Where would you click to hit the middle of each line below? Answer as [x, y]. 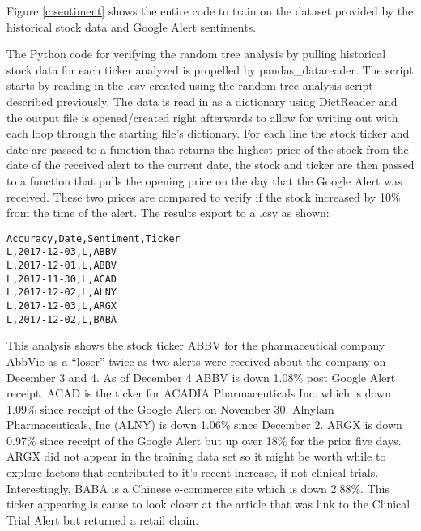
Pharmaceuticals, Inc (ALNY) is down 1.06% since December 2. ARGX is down [204, 425]
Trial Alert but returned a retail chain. [103, 519]
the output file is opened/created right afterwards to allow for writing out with [202, 117]
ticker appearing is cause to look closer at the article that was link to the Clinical [208, 504]
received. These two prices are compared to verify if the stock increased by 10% [204, 196]
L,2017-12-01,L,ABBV [62, 266]
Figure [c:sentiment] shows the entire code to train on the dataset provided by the [210, 11]
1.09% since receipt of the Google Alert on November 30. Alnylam [170, 408]
